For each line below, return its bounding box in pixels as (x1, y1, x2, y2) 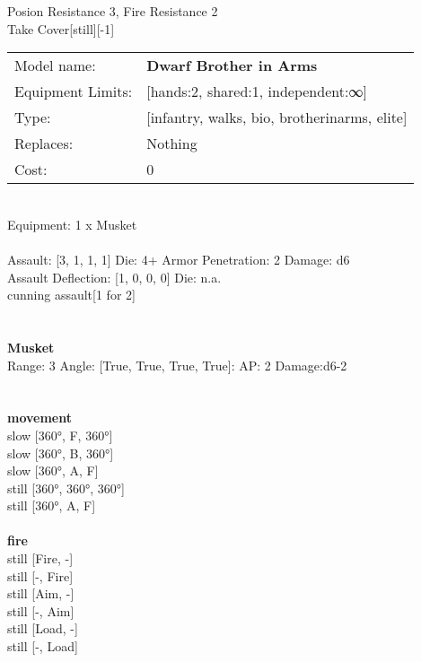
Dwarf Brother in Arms (146, 55, 318, 76)
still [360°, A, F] (7, 496, 96, 515)
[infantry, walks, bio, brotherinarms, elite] (146, 107, 408, 128)
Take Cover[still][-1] (7, 19, 115, 38)
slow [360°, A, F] (7, 461, 99, 480)
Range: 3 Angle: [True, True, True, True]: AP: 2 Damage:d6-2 (7, 355, 347, 374)
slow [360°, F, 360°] (7, 425, 113, 444)
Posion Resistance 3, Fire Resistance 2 (7, 2, 218, 20)
